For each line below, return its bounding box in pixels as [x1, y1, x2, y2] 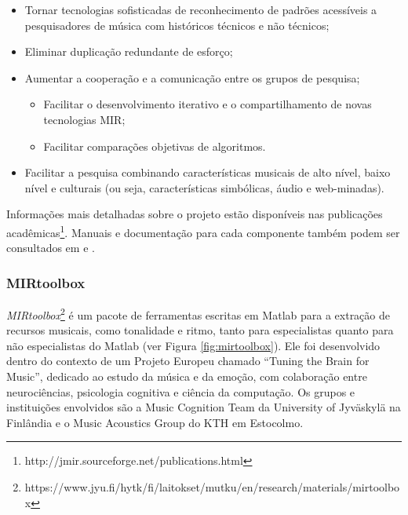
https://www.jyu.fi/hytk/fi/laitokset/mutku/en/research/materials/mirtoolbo [24, 479, 400, 495]
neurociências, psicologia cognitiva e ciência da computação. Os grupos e [6, 383, 355, 400]
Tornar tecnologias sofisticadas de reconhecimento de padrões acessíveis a [24, 2, 377, 17]
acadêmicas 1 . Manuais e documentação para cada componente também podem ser [6, 221, 400, 240]
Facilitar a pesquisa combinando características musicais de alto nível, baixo [24, 164, 391, 181]
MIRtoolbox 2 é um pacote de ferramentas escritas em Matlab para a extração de [6, 305, 390, 323]
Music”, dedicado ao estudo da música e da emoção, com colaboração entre [6, 368, 367, 385]
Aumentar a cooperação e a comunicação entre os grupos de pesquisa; [24, 69, 360, 86]
